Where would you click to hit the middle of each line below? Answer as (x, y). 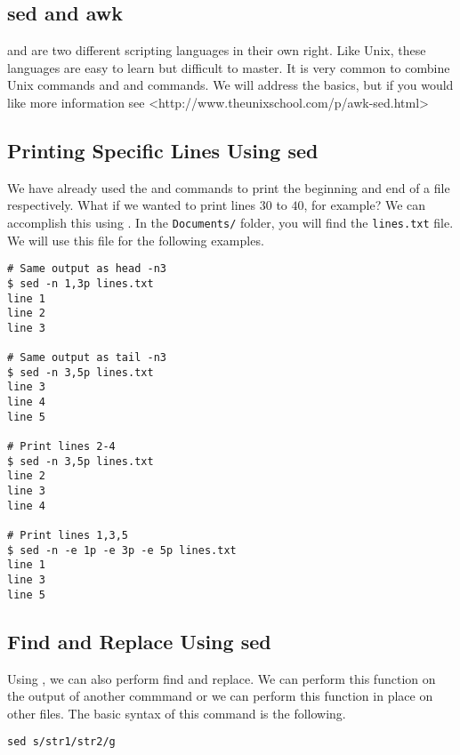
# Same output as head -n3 (87, 269)
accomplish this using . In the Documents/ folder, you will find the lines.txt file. (230, 222)
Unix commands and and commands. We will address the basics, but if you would (230, 85)
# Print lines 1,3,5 (68, 536)
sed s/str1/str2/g (61, 742)
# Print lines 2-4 (61, 447)
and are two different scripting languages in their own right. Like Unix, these (217, 50)
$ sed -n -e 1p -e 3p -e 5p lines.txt (122, 550)
